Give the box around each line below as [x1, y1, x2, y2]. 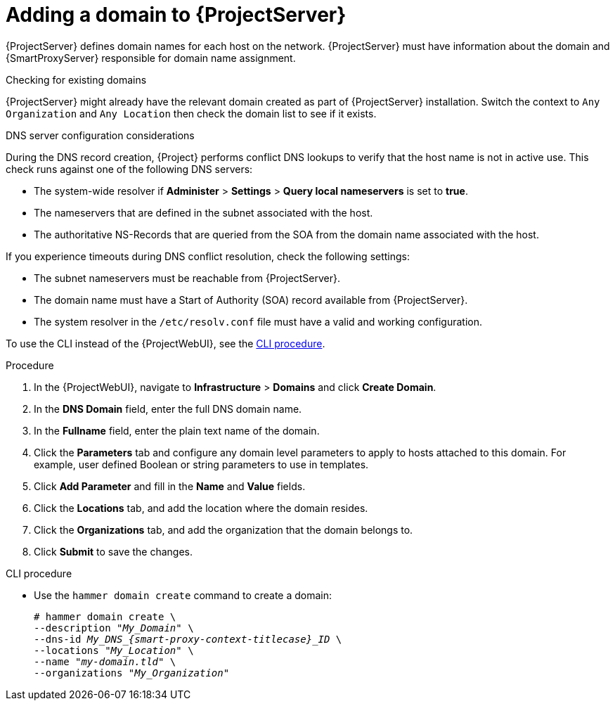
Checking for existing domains [6, 73, 147, 86]
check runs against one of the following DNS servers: [6, 162, 253, 175]
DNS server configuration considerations [6, 129, 195, 141]
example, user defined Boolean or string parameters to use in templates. [34, 458, 369, 470]
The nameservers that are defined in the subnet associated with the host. [34, 206, 373, 219]
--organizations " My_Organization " [34, 667, 230, 679]
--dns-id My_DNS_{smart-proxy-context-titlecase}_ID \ [34, 633, 342, 645]
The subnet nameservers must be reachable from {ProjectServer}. [34, 271, 341, 284]
